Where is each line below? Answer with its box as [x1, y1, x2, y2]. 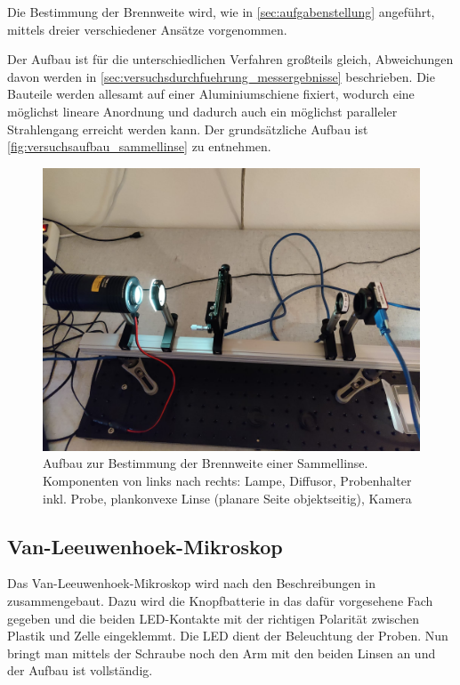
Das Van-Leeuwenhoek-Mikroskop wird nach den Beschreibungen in [7, 574, 375, 592]
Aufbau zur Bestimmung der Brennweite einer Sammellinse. [43, 454, 368, 472]
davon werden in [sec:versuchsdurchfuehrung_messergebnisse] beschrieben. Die [7, 67, 435, 85]
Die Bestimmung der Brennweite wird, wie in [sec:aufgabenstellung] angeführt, [7, 3, 435, 20]
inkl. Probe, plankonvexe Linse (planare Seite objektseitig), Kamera [43, 488, 412, 507]
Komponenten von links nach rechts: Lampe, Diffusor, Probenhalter [43, 471, 412, 489]
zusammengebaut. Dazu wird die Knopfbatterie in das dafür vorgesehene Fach [7, 591, 433, 609]
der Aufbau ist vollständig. [7, 661, 153, 680]
